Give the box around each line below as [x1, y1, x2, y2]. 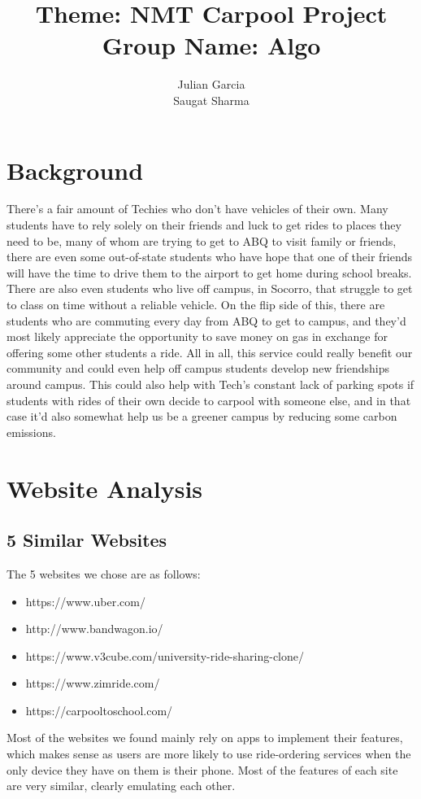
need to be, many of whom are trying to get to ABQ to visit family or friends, [7, 232, 397, 249]
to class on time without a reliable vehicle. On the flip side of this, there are [7, 296, 385, 312]
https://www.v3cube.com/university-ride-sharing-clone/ [25, 647, 304, 664]
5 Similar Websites [7, 527, 167, 552]
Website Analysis [7, 471, 203, 504]
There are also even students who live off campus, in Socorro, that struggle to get [7, 280, 413, 297]
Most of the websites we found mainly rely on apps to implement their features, [7, 729, 403, 746]
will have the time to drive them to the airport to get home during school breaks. [7, 264, 412, 281]
